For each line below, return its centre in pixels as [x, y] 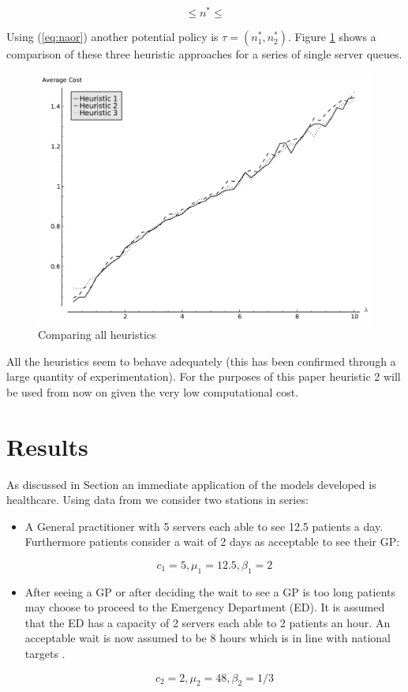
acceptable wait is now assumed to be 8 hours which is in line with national [208, 638]
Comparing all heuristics [97, 335]
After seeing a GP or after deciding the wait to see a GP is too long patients [210, 591]
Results [47, 446]
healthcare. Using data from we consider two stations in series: [157, 500]
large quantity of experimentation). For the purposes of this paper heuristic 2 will [204, 376]
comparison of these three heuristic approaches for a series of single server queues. [204, 54]
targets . [45, 654]
